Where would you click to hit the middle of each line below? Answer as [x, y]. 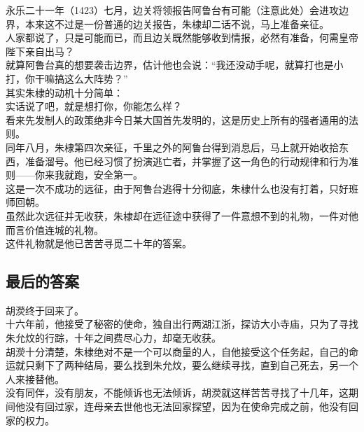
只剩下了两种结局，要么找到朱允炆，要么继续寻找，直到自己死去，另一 [187, 365]
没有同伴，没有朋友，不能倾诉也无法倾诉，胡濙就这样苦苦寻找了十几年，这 [177, 392]
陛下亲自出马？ [40, 51]
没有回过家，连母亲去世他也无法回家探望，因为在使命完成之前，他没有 [187, 406]
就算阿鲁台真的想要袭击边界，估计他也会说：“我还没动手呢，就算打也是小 [175, 65]
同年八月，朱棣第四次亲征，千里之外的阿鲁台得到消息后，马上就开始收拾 [172, 147]
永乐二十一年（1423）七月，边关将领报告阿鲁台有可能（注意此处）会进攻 [172, 10]
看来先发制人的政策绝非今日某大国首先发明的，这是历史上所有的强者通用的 [177, 119]
